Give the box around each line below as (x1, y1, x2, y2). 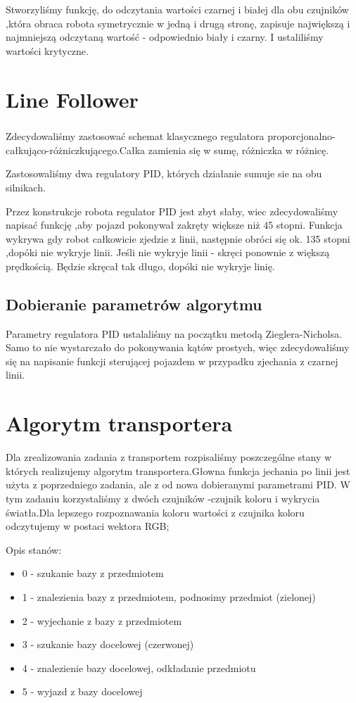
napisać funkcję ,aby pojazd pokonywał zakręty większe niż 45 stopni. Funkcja (6, 217, 343, 232)
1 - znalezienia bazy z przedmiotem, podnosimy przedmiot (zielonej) (22, 589, 316, 604)
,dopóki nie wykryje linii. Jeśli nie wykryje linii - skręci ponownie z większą (6, 245, 330, 260)
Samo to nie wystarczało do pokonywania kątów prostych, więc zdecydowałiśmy (6, 340, 350, 355)
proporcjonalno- (267, 129, 336, 144)
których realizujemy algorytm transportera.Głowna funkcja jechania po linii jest (6, 463, 350, 478)
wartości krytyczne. (6, 43, 89, 58)
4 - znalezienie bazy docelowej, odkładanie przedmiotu (22, 660, 256, 675)
